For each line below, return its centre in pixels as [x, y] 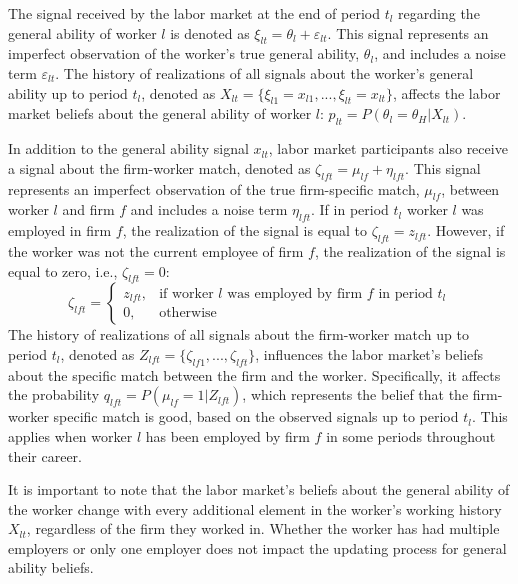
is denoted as [210, 32]
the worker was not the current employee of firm [156, 250]
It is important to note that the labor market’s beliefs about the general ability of [259, 489]
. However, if [466, 230]
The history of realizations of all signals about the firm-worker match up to [238, 334]
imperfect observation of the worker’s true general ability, [184, 53]
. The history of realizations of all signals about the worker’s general [264, 72]
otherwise [188, 313]
